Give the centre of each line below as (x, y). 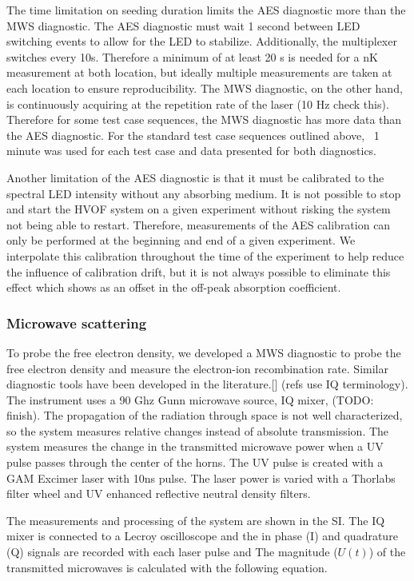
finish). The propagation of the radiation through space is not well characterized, (205, 415)
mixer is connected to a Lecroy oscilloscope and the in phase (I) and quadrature (202, 536)
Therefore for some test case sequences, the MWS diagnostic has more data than (204, 119)
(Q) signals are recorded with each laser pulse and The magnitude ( (172, 552)
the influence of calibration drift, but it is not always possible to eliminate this (199, 271)
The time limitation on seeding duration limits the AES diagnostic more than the (206, 10)
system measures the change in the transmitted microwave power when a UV (195, 446)
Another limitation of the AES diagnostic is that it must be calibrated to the (195, 177)
